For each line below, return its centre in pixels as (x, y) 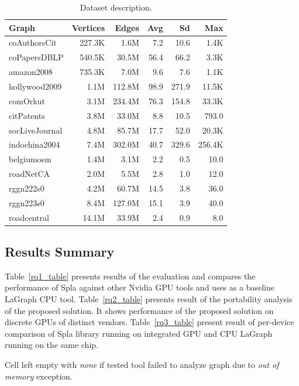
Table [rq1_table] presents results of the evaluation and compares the (130, 276)
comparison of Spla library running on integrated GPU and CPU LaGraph (139, 333)
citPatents (27, 115)
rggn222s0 (27, 188)
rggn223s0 (27, 202)
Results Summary (60, 252)
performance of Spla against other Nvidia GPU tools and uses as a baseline (140, 287)
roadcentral (29, 217)
